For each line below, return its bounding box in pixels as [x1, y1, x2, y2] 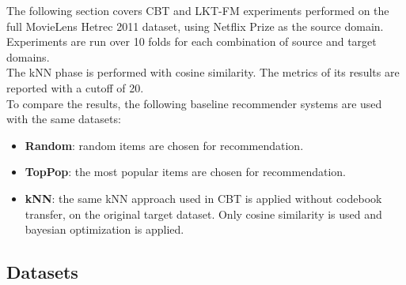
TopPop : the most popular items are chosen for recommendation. [25, 163, 346, 180]
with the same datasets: [6, 111, 121, 127]
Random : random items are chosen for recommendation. [25, 137, 304, 153]
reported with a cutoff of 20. [6, 79, 144, 96]
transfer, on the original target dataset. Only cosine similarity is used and [25, 205, 382, 222]
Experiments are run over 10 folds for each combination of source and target [6, 33, 377, 50]
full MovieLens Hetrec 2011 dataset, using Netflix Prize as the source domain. [6, 17, 384, 34]
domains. [6, 48, 50, 65]
